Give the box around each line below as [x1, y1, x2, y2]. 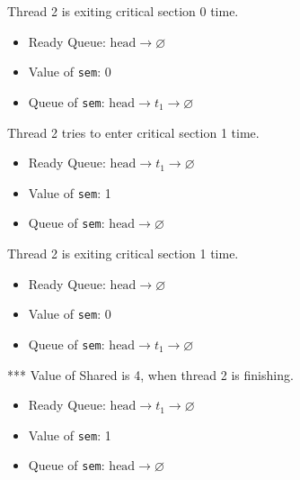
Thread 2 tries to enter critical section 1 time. [7, 122, 260, 141]
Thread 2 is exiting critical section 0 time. [7, 2, 239, 20]
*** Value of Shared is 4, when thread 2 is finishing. [7, 365, 294, 384]
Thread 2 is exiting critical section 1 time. [7, 244, 239, 262]
